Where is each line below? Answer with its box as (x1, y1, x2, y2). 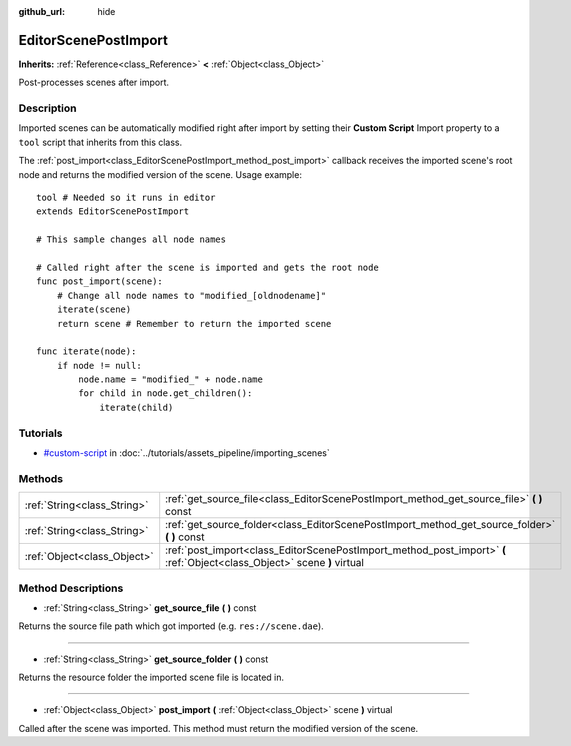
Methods (18, 471, 64, 485)
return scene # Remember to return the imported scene (56, 318, 332, 329)
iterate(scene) (56, 304, 132, 315)
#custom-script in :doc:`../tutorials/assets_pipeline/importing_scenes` (43, 447, 330, 459)
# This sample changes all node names (36, 234, 227, 245)
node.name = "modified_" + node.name (78, 374, 264, 385)
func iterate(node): (36, 346, 137, 357)
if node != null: (56, 360, 142, 371)
